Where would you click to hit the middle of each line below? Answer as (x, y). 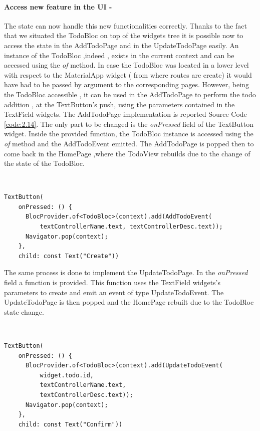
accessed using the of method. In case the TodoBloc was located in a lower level (126, 65)
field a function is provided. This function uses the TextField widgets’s (112, 282)
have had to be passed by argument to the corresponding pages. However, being (126, 84)
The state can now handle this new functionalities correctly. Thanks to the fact (125, 25)
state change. (24, 311)
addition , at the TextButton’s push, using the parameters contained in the (119, 104)
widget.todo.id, (67, 375)
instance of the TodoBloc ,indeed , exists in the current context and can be (119, 55)
